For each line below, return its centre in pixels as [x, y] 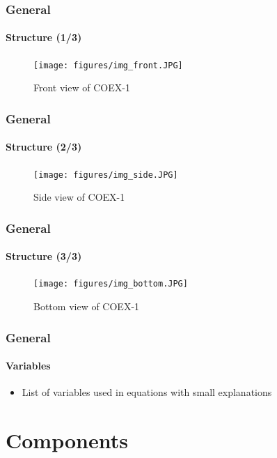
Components [67, 440]
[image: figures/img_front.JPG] [108, 65]
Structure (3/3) [44, 256]
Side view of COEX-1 [79, 197]
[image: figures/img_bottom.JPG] [111, 284]
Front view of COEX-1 [82, 87]
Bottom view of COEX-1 [87, 306]
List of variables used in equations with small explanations [147, 392]
